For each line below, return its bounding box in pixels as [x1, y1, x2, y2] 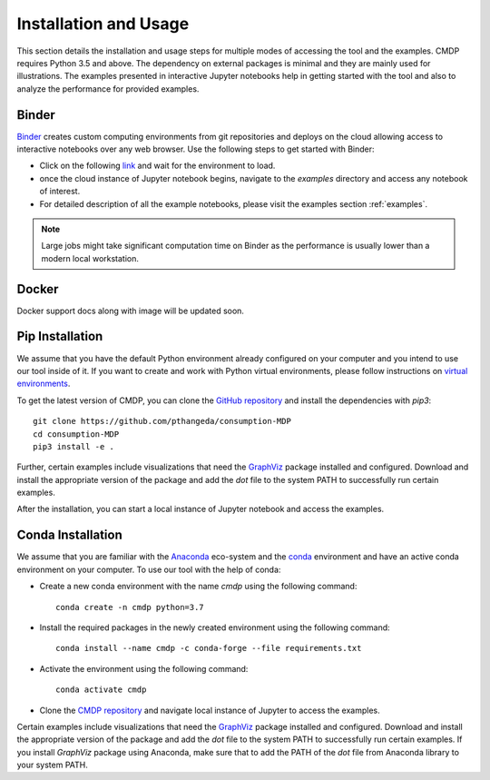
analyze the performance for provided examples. [16, 83, 200, 94]
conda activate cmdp [55, 685, 147, 695]
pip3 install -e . [33, 441, 115, 451]
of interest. [39, 186, 81, 197]
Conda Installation [16, 528, 122, 543]
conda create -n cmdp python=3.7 [55, 602, 204, 612]
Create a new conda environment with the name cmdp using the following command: [39, 581, 358, 592]
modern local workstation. [41, 252, 140, 263]
